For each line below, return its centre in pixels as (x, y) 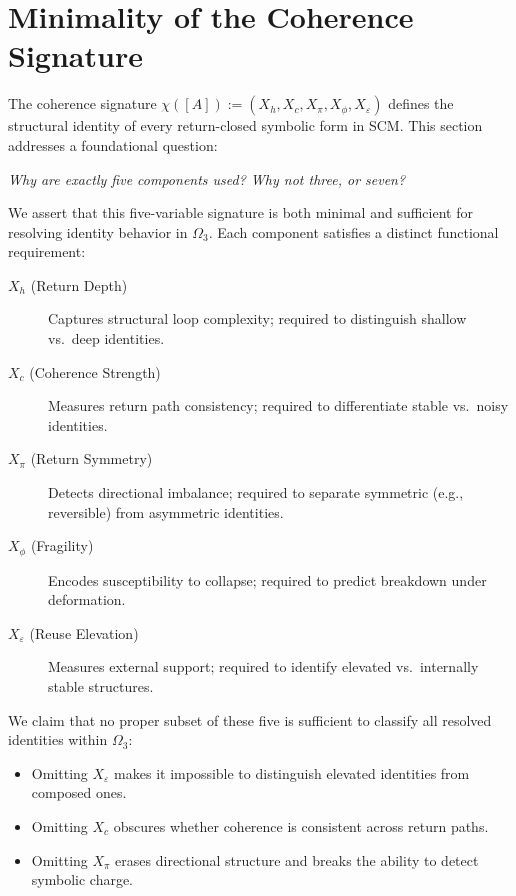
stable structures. (101, 686)
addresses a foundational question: (113, 144)
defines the (421, 103)
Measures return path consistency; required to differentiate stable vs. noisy (278, 405)
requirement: (47, 251)
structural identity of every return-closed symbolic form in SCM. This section (245, 125)
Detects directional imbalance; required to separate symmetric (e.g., (256, 492)
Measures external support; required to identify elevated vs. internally (263, 666)
